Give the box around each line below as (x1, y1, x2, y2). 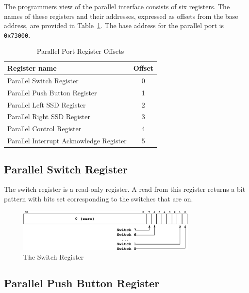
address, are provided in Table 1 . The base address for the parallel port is (4, 20, 224, 31)
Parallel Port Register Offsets (36, 46, 124, 56)
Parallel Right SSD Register (7, 111, 90, 122)
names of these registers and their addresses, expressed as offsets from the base (4, 11, 238, 21)
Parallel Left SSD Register (7, 99, 86, 109)
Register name (7, 63, 57, 73)
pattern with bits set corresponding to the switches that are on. (4, 193, 193, 203)
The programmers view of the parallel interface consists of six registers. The (4, 1, 230, 11)
